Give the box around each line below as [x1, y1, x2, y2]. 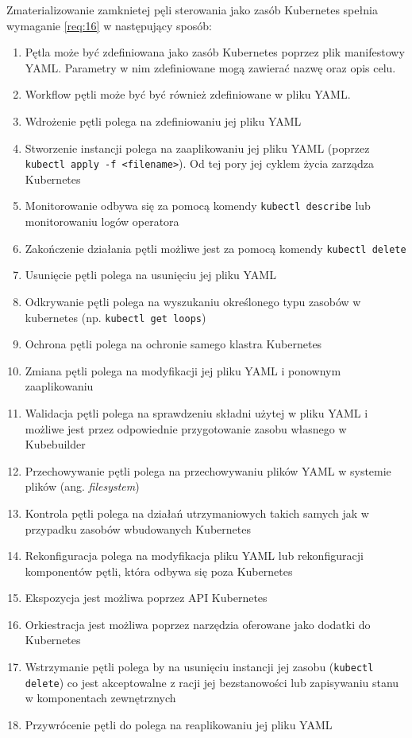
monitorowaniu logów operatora [25, 213, 179, 230]
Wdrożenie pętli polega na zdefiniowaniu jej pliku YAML [25, 112, 302, 129]
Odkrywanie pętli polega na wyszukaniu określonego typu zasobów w [25, 293, 361, 309]
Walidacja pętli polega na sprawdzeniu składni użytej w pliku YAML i [25, 404, 368, 421]
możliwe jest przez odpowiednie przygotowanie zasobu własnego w [25, 420, 347, 437]
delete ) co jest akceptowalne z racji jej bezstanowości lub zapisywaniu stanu [25, 674, 399, 690]
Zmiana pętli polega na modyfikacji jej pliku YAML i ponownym [25, 362, 341, 379]
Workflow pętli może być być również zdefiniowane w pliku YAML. [25, 86, 351, 103]
